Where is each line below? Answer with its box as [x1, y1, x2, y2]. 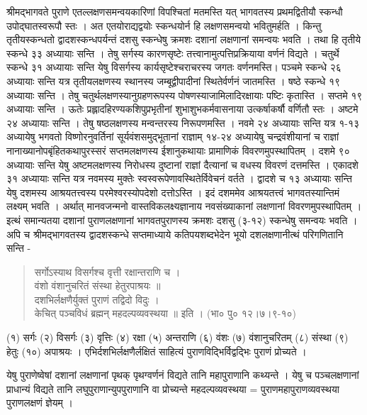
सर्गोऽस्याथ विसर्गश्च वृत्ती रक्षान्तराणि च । [34, 264, 181, 279]
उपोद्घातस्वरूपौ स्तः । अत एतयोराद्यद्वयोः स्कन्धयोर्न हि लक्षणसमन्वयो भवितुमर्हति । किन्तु [6, 18, 322, 33]
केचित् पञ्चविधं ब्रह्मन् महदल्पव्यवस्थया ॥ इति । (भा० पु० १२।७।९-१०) [34, 306, 296, 321]
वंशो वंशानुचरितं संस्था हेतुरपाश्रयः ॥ [34, 278, 161, 293]
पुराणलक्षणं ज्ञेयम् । [6, 395, 73, 410]
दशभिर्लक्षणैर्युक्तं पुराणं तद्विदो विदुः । [34, 292, 159, 306]
